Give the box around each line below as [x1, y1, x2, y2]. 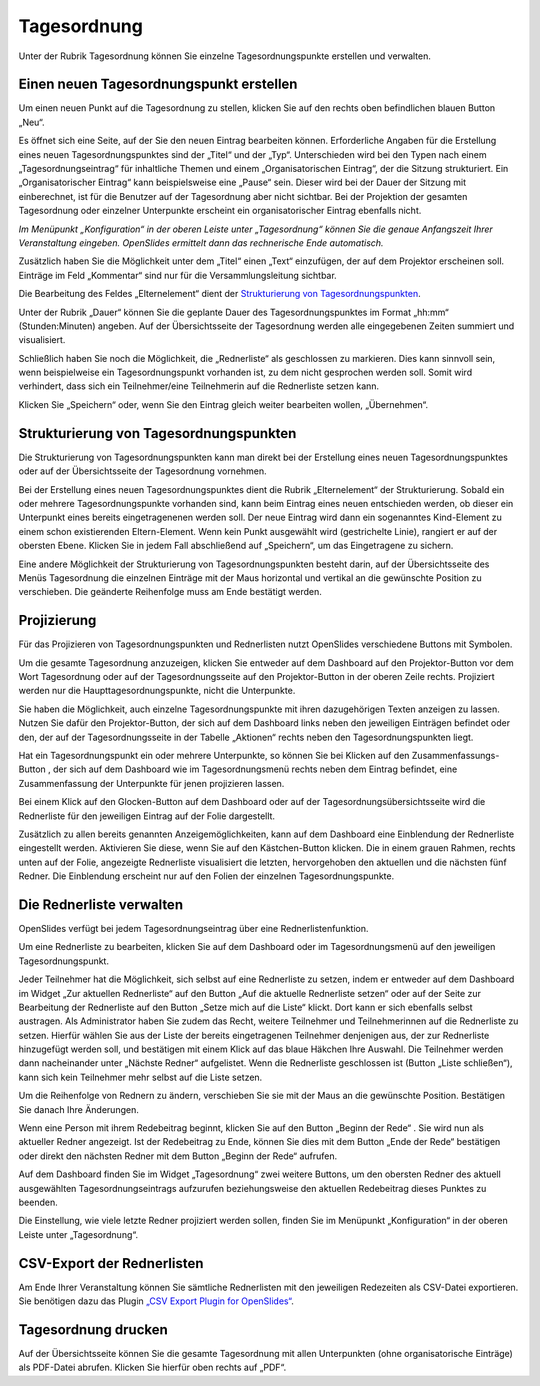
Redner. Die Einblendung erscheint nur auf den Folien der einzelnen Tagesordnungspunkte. [18, 870, 395, 882]
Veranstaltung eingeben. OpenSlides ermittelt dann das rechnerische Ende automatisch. [18, 236, 384, 249]
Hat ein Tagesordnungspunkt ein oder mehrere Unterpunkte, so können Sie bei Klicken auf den [18, 749, 410, 761]
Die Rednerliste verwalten [18, 896, 184, 913]
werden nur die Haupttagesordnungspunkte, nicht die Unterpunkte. [18, 685, 296, 697]
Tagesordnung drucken [18, 1321, 169, 1338]
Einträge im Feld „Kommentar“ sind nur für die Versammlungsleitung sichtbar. [18, 269, 337, 281]
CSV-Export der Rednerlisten [18, 1255, 204, 1272]
